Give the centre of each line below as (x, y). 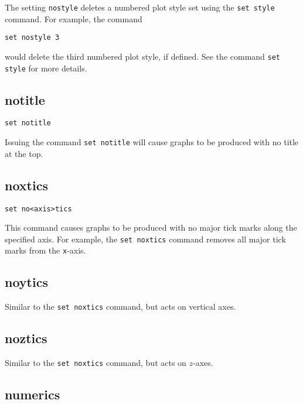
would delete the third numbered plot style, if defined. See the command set (143, 56)
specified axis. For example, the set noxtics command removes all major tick (145, 239)
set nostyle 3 (32, 38)
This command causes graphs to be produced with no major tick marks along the (151, 227)
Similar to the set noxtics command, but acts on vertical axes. (120, 307)
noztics (26, 338)
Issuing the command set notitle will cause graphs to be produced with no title (152, 142)
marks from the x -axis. (45, 250)
